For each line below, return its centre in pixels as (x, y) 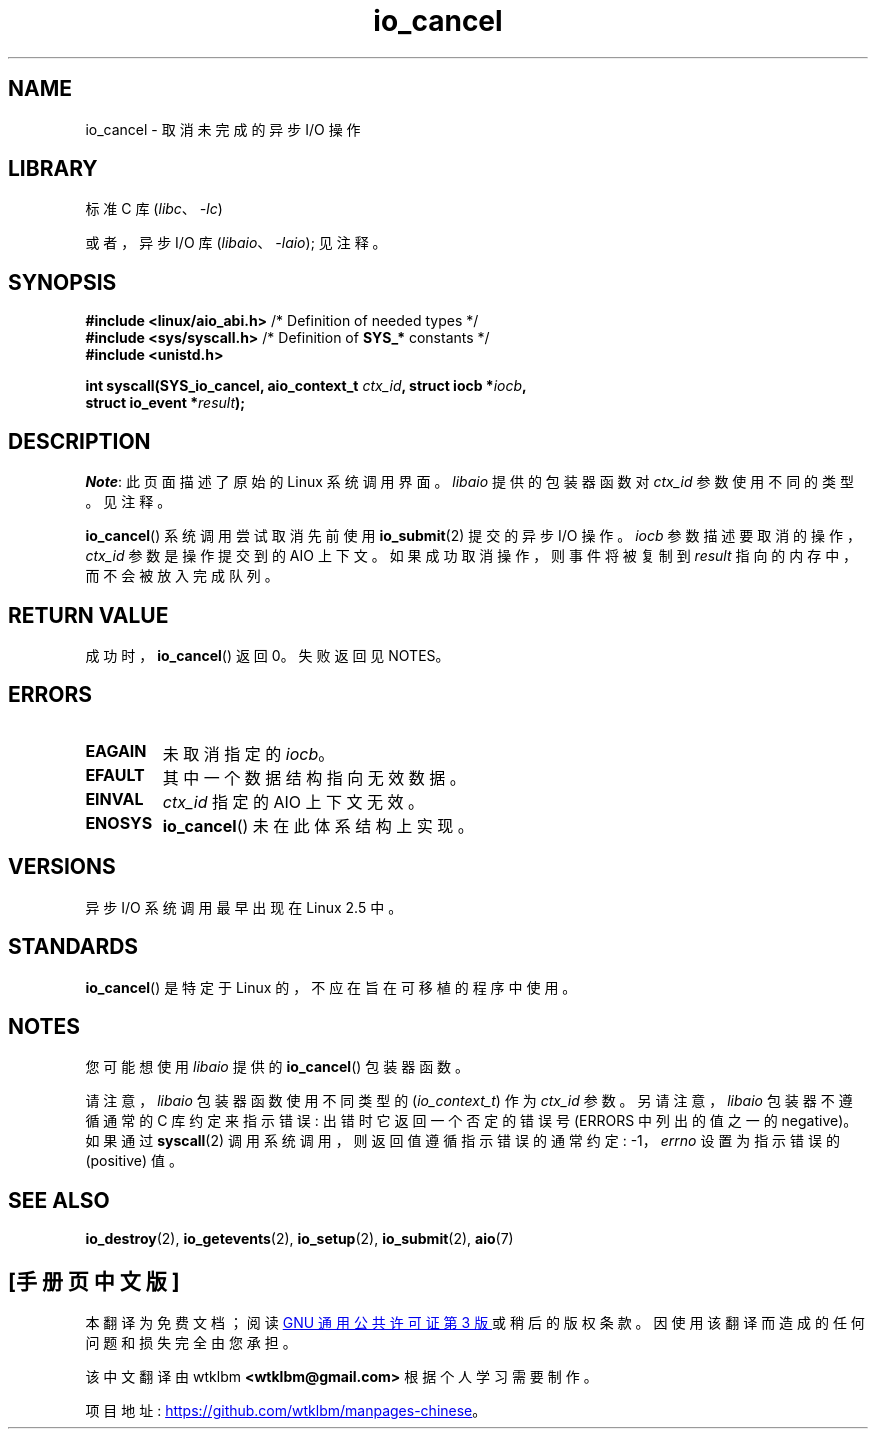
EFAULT (115, 774)
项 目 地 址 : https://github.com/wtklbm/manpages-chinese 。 (286, 1411)
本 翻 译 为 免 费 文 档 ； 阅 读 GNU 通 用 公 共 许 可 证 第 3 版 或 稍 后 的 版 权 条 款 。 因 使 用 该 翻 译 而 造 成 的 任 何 (475, 1323)
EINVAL (114, 798)
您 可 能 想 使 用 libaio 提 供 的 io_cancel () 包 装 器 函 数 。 (277, 1067)
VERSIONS (62, 867)
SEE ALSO (59, 1200)
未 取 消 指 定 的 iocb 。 (248, 753)
